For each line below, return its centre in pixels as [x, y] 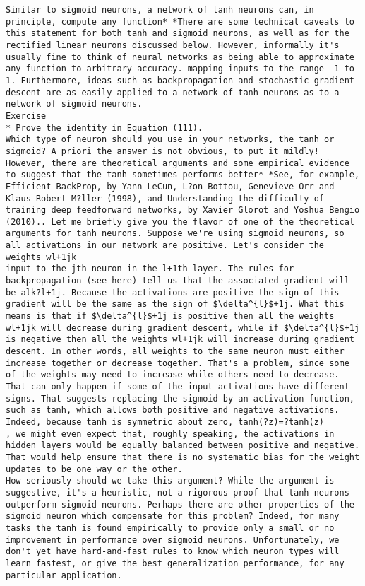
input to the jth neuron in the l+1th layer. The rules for [150, 269]
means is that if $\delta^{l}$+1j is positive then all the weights [170, 316]
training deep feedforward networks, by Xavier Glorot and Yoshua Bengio [183, 210]
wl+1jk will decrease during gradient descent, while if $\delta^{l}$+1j [183, 328]
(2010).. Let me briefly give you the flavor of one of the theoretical [180, 222]
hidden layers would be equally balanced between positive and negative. [183, 446]
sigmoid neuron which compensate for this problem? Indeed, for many [173, 516]
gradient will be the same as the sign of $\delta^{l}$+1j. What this [175, 304]
